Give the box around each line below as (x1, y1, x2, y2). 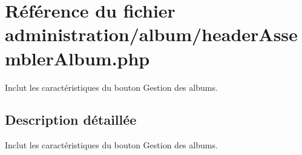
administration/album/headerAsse (5, 22, 298, 47)
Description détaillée (5, 110, 137, 129)
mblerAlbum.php (5, 45, 150, 70)
